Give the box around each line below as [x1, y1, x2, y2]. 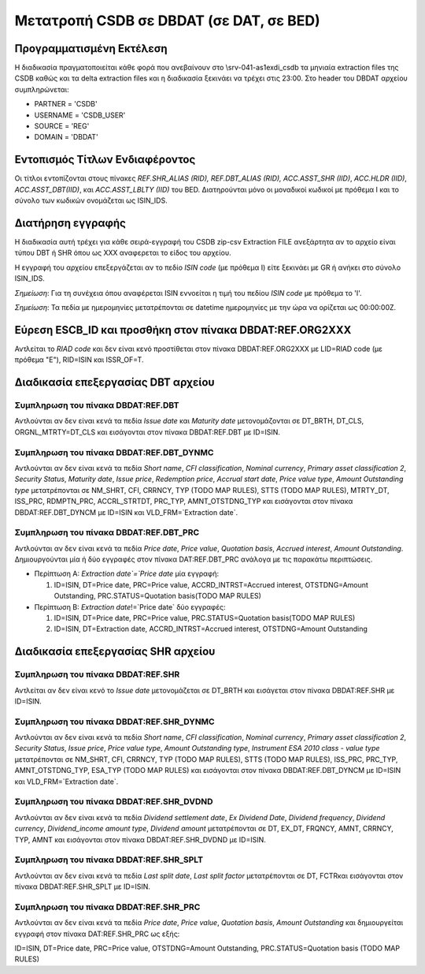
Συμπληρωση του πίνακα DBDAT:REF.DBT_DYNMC [14, 446, 214, 457]
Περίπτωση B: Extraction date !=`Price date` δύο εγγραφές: [34, 602, 226, 611]
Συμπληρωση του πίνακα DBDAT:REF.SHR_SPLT [14, 854, 204, 865]
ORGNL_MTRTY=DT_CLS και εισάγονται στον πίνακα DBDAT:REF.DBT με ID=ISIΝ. [14, 427, 281, 437]
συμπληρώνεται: [14, 84, 70, 94]
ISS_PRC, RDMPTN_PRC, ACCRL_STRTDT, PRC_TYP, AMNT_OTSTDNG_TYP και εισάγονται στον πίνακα [14, 497, 353, 506]
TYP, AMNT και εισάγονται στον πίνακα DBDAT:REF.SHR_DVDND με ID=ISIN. [14, 834, 267, 844]
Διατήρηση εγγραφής [14, 216, 126, 230]
